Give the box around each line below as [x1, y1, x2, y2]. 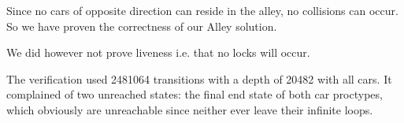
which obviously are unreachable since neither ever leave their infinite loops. [6, 101, 373, 117]
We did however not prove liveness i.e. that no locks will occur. [6, 44, 310, 61]
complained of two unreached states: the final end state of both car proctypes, [6, 86, 383, 102]
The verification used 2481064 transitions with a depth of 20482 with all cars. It [6, 70, 392, 87]
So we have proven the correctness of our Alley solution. [6, 17, 277, 34]
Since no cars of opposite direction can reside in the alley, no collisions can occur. [6, 2, 398, 18]
